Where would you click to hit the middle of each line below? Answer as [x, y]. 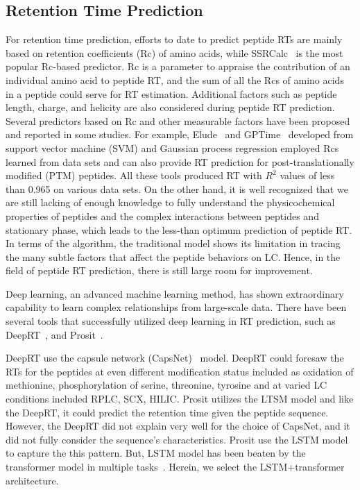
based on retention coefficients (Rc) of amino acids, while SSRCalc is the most [174, 52]
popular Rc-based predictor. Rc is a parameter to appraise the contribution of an [178, 66]
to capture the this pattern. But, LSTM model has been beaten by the [156, 453]
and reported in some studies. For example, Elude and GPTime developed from [180, 134]
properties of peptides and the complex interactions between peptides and [162, 216]
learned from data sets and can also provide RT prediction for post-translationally [180, 161]
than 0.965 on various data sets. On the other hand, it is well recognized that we [177, 188]
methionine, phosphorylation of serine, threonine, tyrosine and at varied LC [166, 385]
